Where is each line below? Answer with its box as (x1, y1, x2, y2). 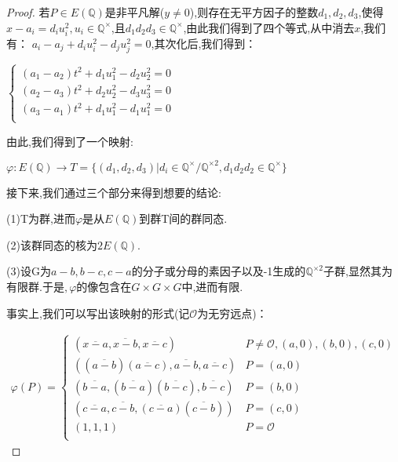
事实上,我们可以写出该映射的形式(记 (6, 304, 190, 321)
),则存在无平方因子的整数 (189, 4, 319, 20)
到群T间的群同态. (139, 210, 228, 227)
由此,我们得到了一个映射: (6, 133, 133, 149)
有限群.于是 (6, 278, 64, 294)
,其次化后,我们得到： (151, 35, 257, 51)
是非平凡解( (104, 4, 165, 20)
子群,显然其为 (323, 263, 393, 279)
